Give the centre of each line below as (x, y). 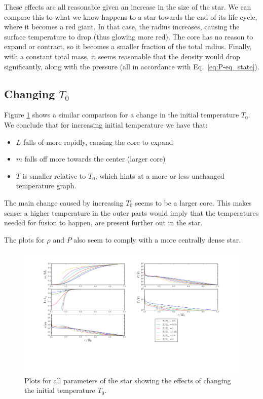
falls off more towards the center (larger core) (95, 159)
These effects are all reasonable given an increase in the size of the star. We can (128, 7)
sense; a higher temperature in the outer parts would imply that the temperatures (131, 212)
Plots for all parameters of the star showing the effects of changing (128, 380)
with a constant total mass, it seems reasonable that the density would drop (122, 56)
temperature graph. (46, 186)
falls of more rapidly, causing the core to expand (98, 142)
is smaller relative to (54, 175)
